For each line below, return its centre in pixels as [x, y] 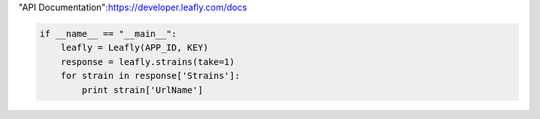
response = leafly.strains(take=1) [147, 61]
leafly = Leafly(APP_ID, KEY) [134, 48]
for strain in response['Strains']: [150, 76]
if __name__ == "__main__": [108, 33]
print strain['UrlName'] [142, 89]
